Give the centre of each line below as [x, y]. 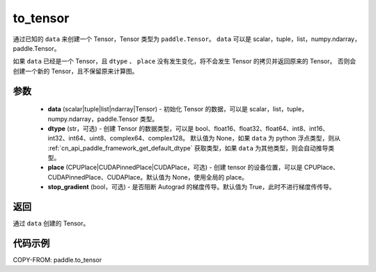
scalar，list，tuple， [279, 109]
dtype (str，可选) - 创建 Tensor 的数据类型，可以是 [121, 128]
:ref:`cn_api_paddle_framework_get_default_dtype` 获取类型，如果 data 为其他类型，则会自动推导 [188, 148]
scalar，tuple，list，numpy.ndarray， [307, 39]
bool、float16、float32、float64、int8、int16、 [262, 128]
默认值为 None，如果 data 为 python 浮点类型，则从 [266, 138]
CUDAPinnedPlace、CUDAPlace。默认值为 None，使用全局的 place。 [148, 177]
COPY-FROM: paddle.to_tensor [57, 260]
